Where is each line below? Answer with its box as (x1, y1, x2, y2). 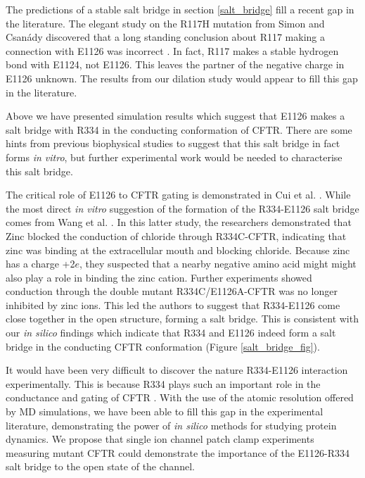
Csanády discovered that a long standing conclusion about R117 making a (6, 30, 326, 44)
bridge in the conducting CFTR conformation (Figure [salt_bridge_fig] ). (6, 339, 320, 353)
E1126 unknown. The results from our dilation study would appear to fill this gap (6, 70, 358, 85)
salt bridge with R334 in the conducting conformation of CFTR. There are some (6, 122, 352, 137)
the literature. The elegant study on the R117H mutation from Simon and (6, 15, 325, 30)
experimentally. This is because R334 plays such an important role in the (6, 376, 321, 391)
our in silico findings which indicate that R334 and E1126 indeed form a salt (6, 325, 336, 340)
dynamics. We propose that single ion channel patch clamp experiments (6, 432, 314, 446)
